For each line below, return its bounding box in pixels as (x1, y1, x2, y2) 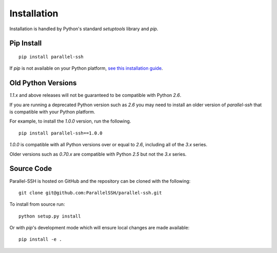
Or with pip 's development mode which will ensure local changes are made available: (9, 225, 190, 231)
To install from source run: (9, 201, 65, 207)
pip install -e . (18, 237, 62, 242)
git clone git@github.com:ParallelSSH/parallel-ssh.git (18, 190, 162, 196)
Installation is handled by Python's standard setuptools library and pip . (9, 26, 159, 32)
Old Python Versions (9, 79, 77, 87)
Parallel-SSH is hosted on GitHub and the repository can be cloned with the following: (9, 178, 191, 184)
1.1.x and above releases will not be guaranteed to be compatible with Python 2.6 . (9, 92, 182, 99)
